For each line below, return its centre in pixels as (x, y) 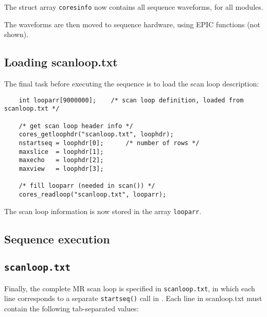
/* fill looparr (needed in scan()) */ (87, 186)
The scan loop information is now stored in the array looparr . (103, 211)
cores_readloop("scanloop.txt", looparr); (92, 194)
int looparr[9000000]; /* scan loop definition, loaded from (131, 100)
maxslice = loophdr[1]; (61, 152)
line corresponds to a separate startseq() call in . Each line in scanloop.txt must (133, 298)
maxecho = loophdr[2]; (61, 160)
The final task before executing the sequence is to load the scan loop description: (132, 84)
